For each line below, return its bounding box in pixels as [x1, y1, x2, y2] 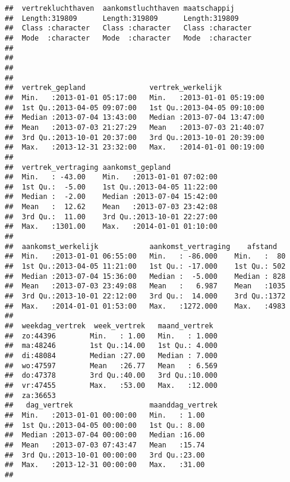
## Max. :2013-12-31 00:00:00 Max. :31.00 [5, 461, 205, 469]
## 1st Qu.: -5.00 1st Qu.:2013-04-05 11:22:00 [5, 182, 218, 191]
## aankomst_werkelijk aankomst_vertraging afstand [5, 242, 278, 251]
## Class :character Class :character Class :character [5, 24, 252, 33]
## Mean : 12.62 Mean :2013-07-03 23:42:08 [5, 203, 218, 212]
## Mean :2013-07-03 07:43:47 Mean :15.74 [5, 440, 205, 449]
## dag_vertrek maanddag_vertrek [5, 401, 218, 410]
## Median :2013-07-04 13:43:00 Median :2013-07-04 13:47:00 [5, 113, 264, 122]
